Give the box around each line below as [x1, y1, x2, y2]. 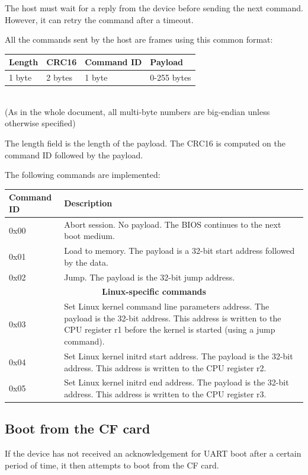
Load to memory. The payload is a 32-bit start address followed [64, 244, 295, 257]
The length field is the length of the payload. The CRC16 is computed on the [5, 137, 285, 149]
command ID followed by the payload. [5, 148, 143, 161]
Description [64, 197, 113, 209]
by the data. [64, 256, 108, 268]
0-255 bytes [150, 71, 191, 84]
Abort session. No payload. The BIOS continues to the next [64, 218, 281, 230]
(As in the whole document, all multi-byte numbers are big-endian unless [5, 105, 270, 117]
